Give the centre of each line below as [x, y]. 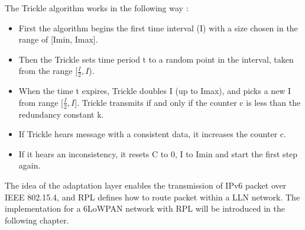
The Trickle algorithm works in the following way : [97, 8]
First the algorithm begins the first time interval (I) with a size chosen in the [158, 27]
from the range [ [48, 71]
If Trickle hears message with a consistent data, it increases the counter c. [152, 134]
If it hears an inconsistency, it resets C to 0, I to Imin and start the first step [158, 153]
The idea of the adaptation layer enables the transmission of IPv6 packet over [146, 185]
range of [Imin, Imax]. [58, 39]
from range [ [41, 102]
